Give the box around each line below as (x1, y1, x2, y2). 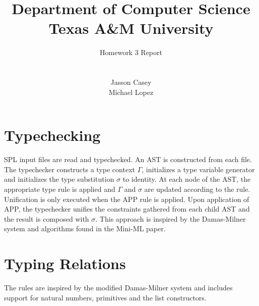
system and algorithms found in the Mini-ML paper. (4, 223, 166, 234)
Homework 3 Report (100, 47, 162, 58)
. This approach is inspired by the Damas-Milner (95, 213, 246, 224)
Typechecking (4, 125, 101, 145)
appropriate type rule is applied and (4, 184, 115, 194)
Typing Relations (4, 253, 126, 274)
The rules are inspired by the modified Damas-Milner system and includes (4, 282, 233, 293)
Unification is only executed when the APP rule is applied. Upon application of (4, 193, 249, 204)
